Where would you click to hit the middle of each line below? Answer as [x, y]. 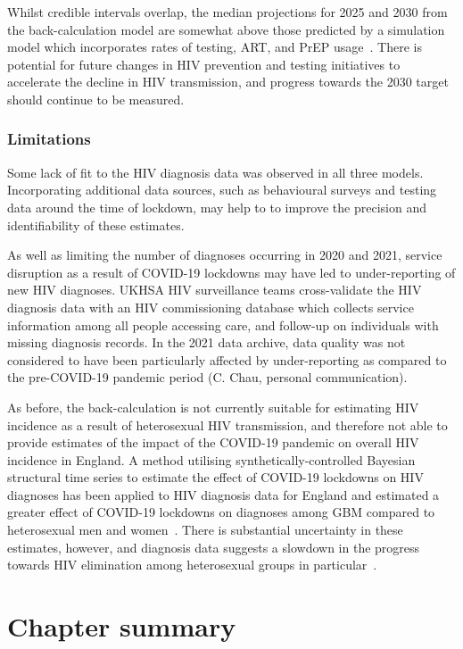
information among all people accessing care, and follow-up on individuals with [223, 324]
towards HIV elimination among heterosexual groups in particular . [192, 565]
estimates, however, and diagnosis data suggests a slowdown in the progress [214, 547]
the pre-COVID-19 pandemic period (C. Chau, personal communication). [207, 377]
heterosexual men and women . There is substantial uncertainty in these [205, 530]
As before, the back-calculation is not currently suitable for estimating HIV [213, 407]
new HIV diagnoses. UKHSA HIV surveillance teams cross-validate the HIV [215, 290]
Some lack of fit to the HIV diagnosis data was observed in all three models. [215, 172]
